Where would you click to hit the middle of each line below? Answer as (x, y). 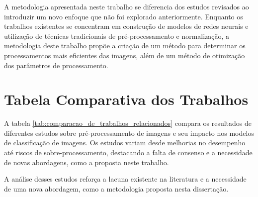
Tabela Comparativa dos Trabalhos (126, 99)
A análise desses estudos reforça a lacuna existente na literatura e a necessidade (125, 179)
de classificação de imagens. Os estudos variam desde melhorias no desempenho (125, 143)
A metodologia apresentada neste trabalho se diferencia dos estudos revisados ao (127, 6)
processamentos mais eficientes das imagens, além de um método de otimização (125, 55)
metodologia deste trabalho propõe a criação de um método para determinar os (125, 46)
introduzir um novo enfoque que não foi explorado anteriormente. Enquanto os (124, 16)
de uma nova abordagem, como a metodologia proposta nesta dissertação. (116, 188)
